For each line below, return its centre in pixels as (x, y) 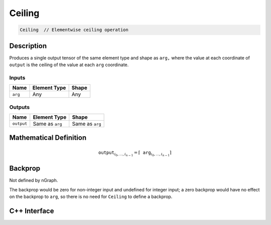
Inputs (17, 78)
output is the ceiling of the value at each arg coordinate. (69, 65)
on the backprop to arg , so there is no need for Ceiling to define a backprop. (91, 197)
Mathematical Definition (48, 138)
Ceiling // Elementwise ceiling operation (74, 30)
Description (28, 46)
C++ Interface (32, 211)
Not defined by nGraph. (34, 180)
